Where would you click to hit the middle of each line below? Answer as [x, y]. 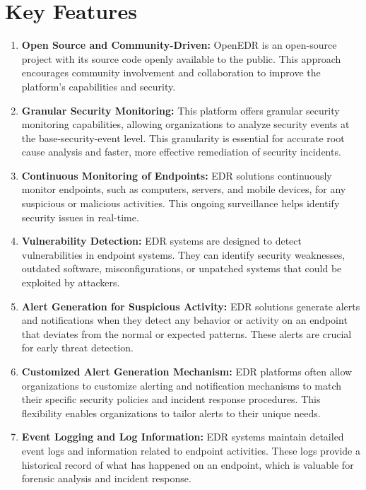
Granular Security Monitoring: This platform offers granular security [181, 110]
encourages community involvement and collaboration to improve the [171, 72]
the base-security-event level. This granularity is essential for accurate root [183, 138]
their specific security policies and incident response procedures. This [171, 399]
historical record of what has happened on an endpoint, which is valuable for [188, 464]
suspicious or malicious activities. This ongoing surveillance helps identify [181, 203]
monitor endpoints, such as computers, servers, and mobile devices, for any [184, 189]
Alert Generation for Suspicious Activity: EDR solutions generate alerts [191, 306]
